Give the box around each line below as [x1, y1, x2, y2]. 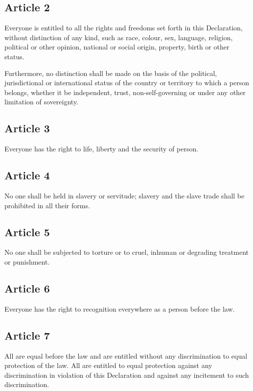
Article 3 [4, 121, 50, 136]
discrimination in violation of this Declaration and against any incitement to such [4, 369, 249, 380]
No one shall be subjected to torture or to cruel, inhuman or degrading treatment [4, 247, 249, 257]
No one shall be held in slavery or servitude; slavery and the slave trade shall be [4, 190, 245, 200]
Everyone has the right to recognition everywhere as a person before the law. [4, 303, 235, 314]
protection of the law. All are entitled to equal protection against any [4, 360, 212, 370]
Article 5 [4, 224, 50, 239]
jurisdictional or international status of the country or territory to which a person [4, 77, 250, 88]
